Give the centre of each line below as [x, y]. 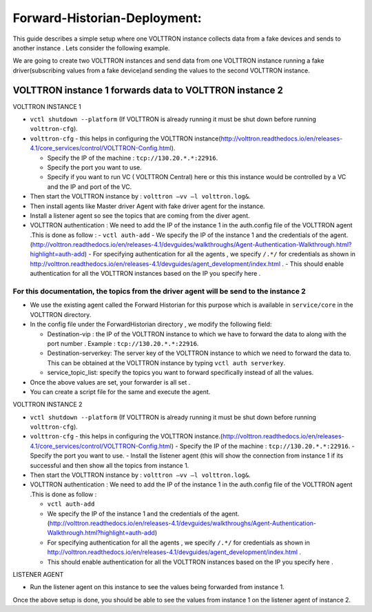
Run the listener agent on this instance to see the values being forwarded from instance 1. [157, 587]
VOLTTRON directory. [61, 314]
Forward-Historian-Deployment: [107, 18]
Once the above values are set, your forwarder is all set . [110, 382]
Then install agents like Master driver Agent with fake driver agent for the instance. [147, 206]
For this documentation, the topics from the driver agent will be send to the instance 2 [159, 292]
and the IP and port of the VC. [90, 187]
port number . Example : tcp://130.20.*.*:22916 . [123, 343]
